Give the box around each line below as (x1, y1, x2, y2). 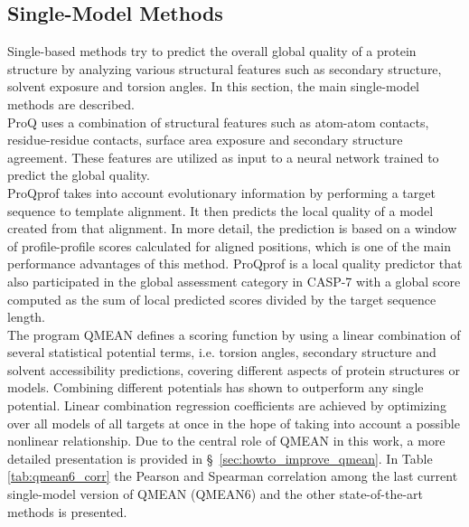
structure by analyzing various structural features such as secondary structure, (7, 59, 442, 78)
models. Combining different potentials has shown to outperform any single (7, 378, 424, 397)
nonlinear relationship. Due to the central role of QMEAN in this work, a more (7, 431, 446, 450)
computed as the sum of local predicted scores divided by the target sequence (7, 289, 436, 308)
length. (7, 307, 46, 326)
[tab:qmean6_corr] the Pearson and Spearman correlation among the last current (7, 466, 458, 485)
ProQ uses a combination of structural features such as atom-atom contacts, (7, 112, 429, 131)
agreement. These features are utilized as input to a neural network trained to (7, 147, 439, 166)
